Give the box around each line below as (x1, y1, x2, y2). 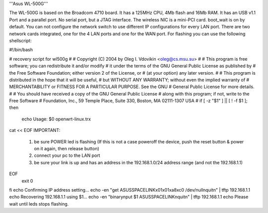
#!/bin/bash (9, 47, 33, 53)
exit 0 (21, 178, 33, 184)
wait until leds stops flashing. (9, 201, 69, 207)
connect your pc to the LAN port (34, 152, 100, 159)
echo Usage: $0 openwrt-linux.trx (21, 116, 91, 122)
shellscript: (9, 37, 32, 43)
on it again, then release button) (34, 146, 99, 152)
